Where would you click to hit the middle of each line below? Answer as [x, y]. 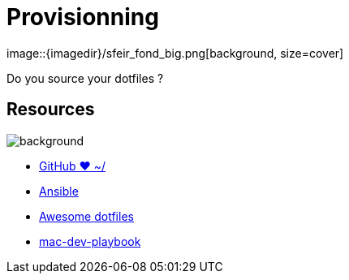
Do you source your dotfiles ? [85, 78]
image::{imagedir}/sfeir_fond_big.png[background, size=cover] [175, 53]
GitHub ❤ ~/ [73, 166]
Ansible [59, 191]
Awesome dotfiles [86, 216]
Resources [51, 110]
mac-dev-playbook [90, 241]
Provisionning [83, 17]
